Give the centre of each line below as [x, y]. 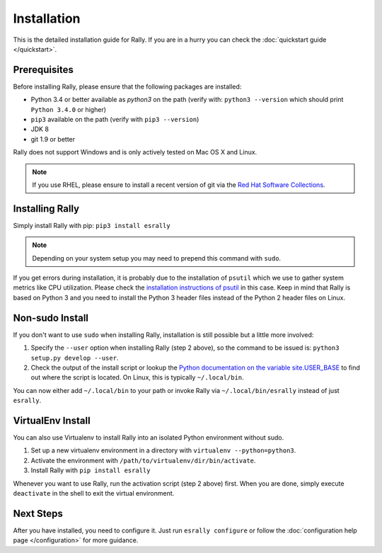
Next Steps [38, 513]
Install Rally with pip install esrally [91, 470]
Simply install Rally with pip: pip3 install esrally [92, 225]
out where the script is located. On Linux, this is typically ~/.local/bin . [137, 377]
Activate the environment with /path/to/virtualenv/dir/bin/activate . [143, 460]
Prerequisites [43, 70]
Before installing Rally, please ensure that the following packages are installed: [127, 86]
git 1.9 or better [53, 139]
